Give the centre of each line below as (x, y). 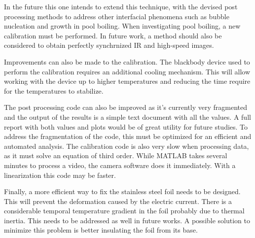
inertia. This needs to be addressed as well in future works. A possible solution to (127, 220)
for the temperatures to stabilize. (54, 90)
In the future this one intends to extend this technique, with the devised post (121, 6)
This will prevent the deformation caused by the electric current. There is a (118, 201)
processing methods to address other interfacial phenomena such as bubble (117, 16)
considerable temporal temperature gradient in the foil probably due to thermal (124, 211)
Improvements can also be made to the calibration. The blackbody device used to (127, 61)
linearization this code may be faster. (60, 175)
